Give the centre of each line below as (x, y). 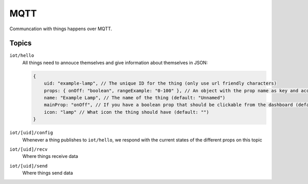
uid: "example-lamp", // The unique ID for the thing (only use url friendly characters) (160, 84)
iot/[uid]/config (31, 133)
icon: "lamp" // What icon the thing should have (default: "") (127, 112)
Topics (21, 43)
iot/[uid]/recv (29, 149)
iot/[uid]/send (29, 166)
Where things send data (48, 173)
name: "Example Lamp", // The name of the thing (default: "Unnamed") (135, 98)
